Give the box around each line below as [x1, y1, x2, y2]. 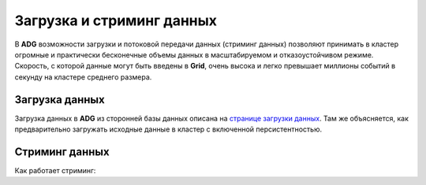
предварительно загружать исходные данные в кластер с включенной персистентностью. [14, 124, 323, 134]
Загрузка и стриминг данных [14, 12, 217, 29]
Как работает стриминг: [14, 165, 96, 175]
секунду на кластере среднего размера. [14, 72, 152, 82]
